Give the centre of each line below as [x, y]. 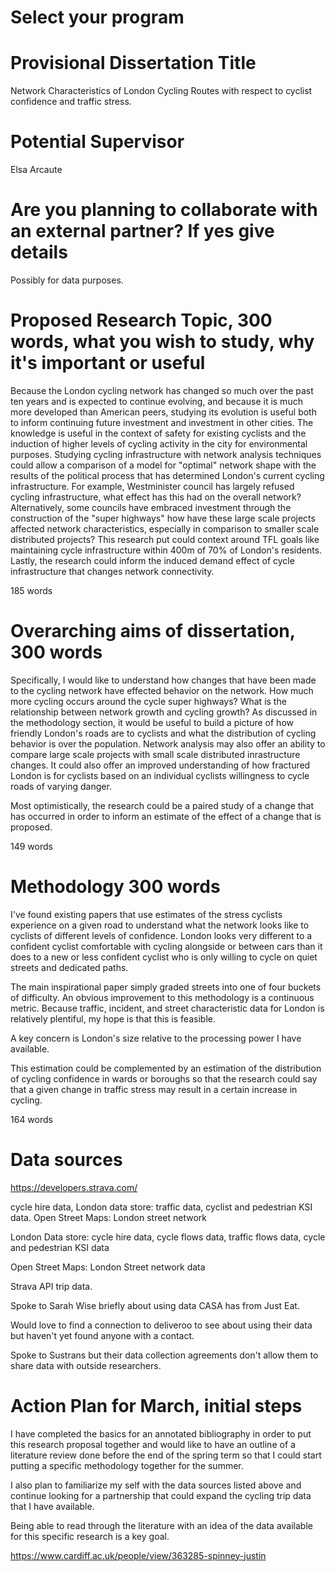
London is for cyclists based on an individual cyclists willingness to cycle [160, 775]
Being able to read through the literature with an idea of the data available [161, 1525]
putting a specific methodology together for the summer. [127, 1465]
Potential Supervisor [97, 142]
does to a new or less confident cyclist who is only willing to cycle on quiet [164, 957]
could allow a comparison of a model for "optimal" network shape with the [163, 465]
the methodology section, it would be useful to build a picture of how [152, 722]
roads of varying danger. [61, 786]
